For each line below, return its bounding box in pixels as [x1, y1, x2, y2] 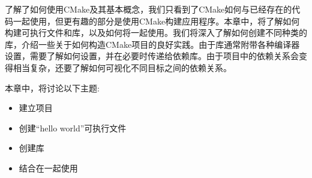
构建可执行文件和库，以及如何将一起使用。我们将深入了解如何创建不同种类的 [5, 26, 307, 39]
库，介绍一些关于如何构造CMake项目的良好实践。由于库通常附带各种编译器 [5, 38, 300, 50]
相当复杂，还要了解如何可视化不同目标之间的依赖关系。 [13, 61, 232, 73]
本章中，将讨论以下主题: [5, 81, 100, 94]
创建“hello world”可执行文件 [19, 121, 127, 134]
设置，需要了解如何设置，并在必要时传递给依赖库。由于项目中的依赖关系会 [5, 50, 299, 62]
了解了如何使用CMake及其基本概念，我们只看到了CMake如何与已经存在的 [5, 3, 292, 15]
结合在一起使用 [19, 161, 78, 174]
